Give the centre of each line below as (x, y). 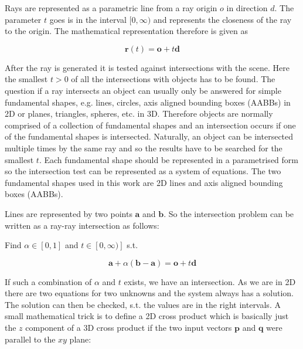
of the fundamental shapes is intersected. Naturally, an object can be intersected (149, 136)
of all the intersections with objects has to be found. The (173, 79)
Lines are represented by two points (69, 213)
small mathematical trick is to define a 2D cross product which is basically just (147, 316)
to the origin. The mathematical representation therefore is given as (126, 31)
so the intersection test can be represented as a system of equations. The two (143, 171)
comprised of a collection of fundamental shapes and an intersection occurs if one (150, 125)
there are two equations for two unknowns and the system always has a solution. (149, 293)
